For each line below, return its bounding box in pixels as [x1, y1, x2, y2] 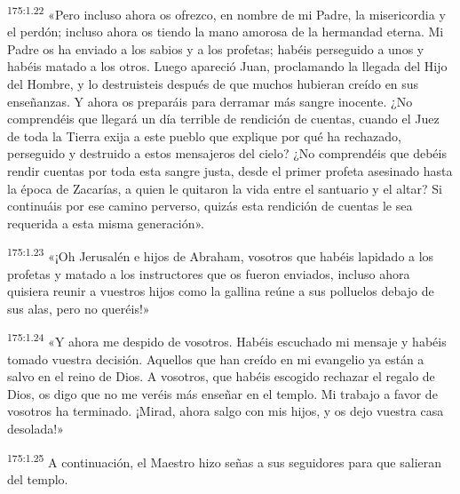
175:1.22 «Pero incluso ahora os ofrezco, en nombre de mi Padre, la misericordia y [7, 3, 446, 23]
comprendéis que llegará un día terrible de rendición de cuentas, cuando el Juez [7, 109, 440, 128]
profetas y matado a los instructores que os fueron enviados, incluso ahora [7, 264, 410, 283]
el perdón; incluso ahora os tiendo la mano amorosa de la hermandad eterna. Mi [7, 22, 444, 41]
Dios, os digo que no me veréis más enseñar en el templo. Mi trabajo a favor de [7, 384, 438, 402]
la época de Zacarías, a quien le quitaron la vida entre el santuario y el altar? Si [7, 179, 442, 197]
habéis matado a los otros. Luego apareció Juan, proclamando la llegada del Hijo [7, 57, 448, 76]
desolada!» [7, 419, 64, 438]
